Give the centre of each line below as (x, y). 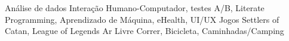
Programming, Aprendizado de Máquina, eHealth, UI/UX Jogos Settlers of (142, 19)
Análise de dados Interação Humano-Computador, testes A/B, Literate (135, 8)
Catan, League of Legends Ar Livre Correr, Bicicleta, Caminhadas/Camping (144, 31)
